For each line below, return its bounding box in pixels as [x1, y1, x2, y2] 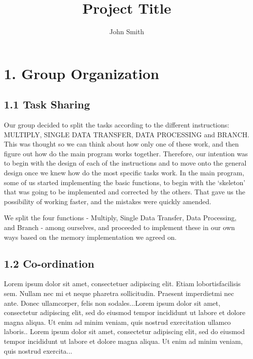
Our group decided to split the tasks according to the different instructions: [4, 120, 230, 130]
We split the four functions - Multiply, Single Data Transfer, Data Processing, [4, 212, 237, 223]
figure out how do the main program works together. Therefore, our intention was [4, 148, 248, 158]
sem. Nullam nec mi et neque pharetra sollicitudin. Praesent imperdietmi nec [4, 288, 234, 298]
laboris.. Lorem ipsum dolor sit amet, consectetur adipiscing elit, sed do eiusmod [4, 326, 245, 337]
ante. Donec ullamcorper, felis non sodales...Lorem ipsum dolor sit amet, [4, 297, 220, 308]
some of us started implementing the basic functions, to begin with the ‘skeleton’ [4, 177, 246, 187]
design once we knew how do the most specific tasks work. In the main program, [4, 168, 244, 178]
